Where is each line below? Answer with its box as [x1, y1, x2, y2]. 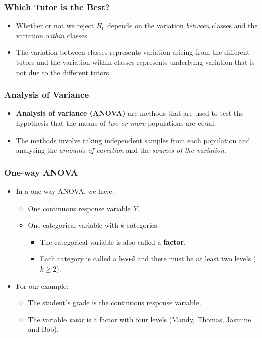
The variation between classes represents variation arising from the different [16, 47, 250, 57]
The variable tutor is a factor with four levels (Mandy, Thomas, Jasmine [28, 314, 251, 324]
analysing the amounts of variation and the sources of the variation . [16, 145, 226, 155]
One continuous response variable [28, 202, 131, 213]
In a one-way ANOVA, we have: [16, 186, 114, 196]
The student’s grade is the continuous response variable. [28, 297, 201, 308]
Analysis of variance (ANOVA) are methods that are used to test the [16, 108, 244, 118]
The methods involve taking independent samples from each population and [16, 134, 250, 145]
